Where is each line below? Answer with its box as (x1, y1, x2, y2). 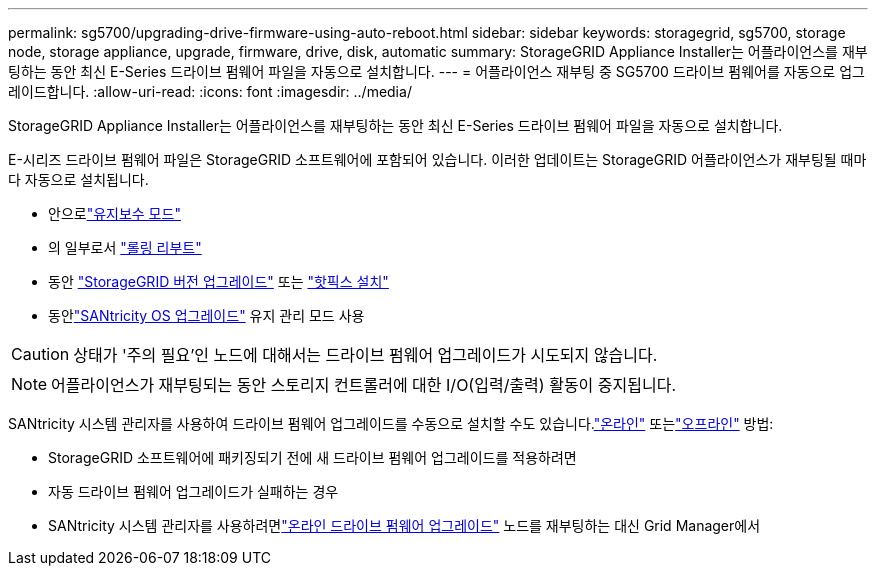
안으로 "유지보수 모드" (48, 205, 181, 222)
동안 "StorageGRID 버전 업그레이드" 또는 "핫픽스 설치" (48, 273, 389, 290)
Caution (11, 344, 70, 364)
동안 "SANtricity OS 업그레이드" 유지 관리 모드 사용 (48, 307, 365, 324)
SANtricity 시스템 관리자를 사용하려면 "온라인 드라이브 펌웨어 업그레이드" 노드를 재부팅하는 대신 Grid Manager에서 (48, 517, 761, 534)
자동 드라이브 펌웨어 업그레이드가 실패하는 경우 (48, 483, 339, 500)
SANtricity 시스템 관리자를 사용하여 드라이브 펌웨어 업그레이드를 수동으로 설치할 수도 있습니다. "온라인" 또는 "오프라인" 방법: (8, 415, 774, 432)
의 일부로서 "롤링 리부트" (48, 239, 202, 256)
